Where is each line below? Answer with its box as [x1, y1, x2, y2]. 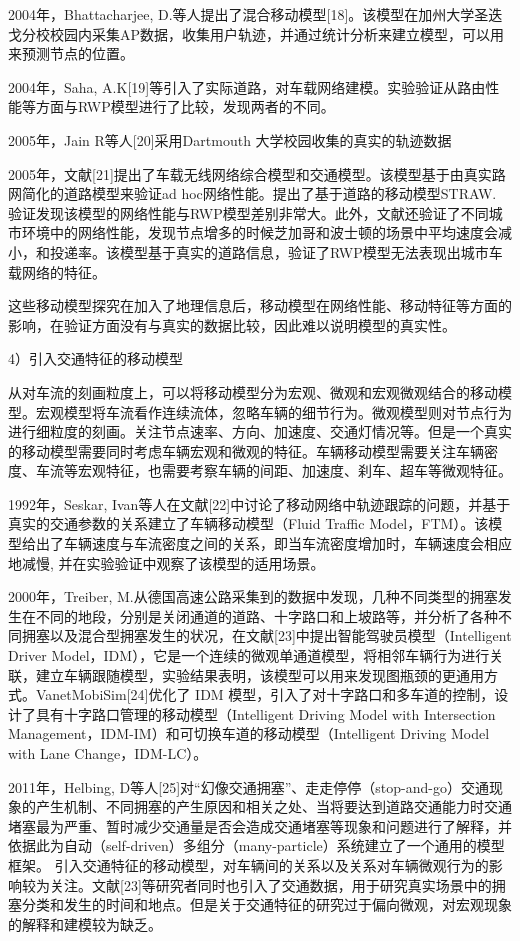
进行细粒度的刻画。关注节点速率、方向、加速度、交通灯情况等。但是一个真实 [8, 421, 512, 442]
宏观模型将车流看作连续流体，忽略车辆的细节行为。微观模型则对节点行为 [35, 401, 512, 422]
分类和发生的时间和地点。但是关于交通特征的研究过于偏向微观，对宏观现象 [21, 894, 512, 915]
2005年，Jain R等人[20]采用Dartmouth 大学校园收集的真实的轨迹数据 [8, 129, 452, 150]
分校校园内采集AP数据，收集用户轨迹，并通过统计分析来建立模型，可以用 [21, 23, 505, 44]
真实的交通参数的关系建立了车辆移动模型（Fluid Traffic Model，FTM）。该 [8, 513, 489, 534]
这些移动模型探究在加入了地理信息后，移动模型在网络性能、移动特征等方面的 [8, 295, 512, 316]
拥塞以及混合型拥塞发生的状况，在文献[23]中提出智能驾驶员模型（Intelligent [21, 625, 512, 646]
